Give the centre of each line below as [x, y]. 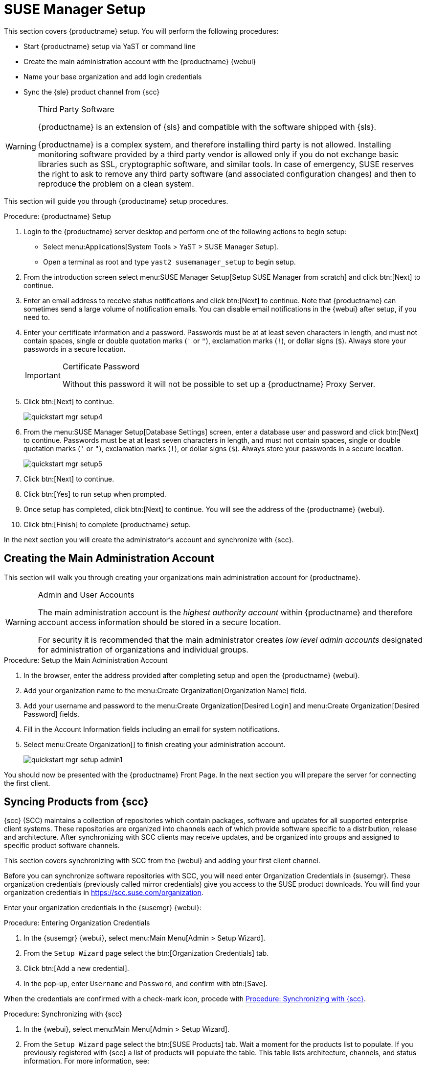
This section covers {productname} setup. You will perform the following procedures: [141, 31]
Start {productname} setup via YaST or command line [110, 46]
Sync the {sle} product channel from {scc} [92, 92]
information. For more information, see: [86, 1061]
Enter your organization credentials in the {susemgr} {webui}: [103, 908]
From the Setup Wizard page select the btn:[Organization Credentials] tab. [146, 953]
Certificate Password [101, 366]
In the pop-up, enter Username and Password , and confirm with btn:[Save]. [146, 984]
